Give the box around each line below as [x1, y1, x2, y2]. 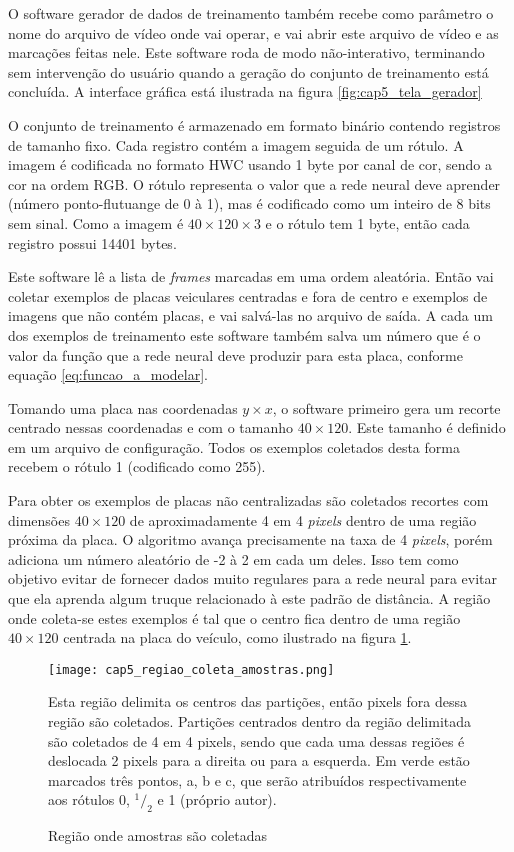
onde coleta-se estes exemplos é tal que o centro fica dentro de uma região [8, 607, 461, 628]
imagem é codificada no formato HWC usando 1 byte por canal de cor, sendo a [8, 154, 493, 175]
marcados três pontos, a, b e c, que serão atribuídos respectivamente [48, 769, 467, 790]
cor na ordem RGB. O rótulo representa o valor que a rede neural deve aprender [8, 173, 501, 194]
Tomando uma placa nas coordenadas [8, 397, 238, 418]
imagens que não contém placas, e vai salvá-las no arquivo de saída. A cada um [8, 305, 493, 326]
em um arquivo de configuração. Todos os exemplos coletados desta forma [8, 436, 460, 457]
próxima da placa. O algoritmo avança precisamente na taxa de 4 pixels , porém [8, 529, 493, 550]
